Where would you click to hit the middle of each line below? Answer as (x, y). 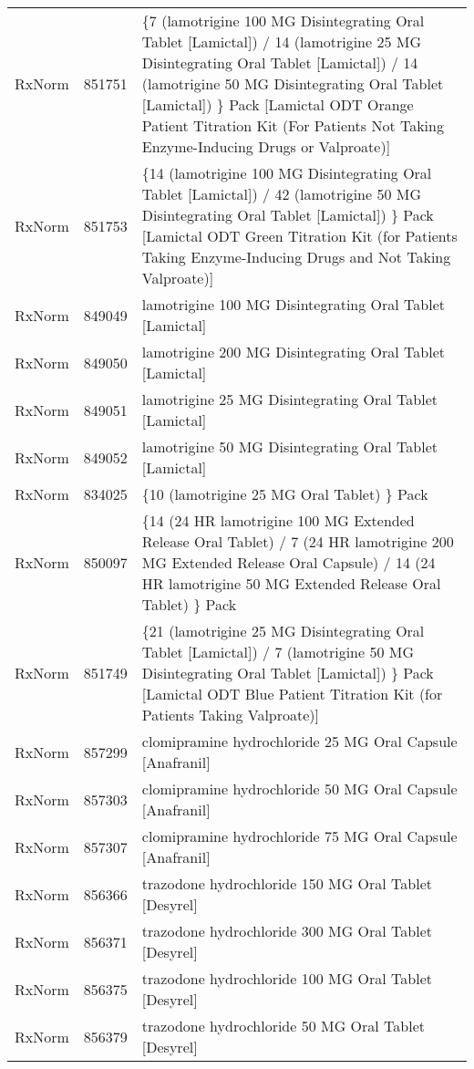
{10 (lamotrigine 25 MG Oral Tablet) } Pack (285, 494)
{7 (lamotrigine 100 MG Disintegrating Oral (283, 21)
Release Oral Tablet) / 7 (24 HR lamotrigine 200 (298, 541)
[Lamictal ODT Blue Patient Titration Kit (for (292, 694)
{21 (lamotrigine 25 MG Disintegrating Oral (283, 631)
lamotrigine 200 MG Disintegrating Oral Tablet (293, 352)
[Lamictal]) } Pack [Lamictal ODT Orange (278, 104)
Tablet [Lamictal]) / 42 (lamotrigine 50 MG (282, 194)
